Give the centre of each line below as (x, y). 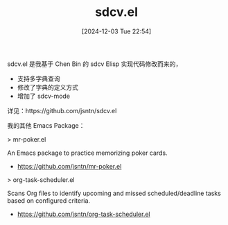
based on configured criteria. (49, 200)
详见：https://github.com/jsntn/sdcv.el (62, 110)
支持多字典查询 (38, 78)
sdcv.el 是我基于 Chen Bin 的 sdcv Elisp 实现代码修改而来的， (95, 64)
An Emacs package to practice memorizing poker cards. (87, 153)
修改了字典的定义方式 (47, 87)
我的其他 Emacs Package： (46, 125)
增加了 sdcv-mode (44, 96)
